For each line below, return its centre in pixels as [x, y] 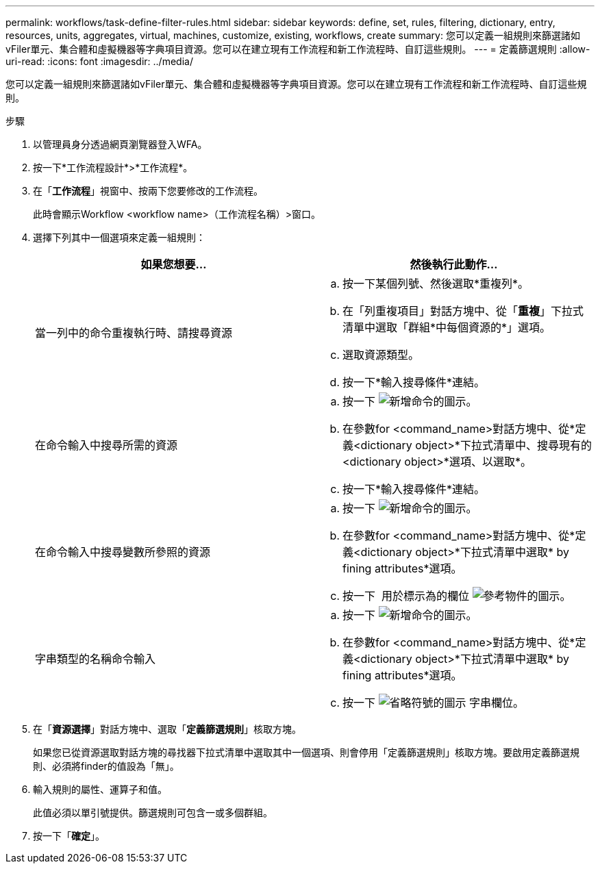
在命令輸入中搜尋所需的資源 [107, 445]
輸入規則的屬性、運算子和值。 [100, 789]
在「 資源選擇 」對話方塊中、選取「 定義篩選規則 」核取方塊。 [167, 729]
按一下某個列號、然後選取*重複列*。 [436, 284]
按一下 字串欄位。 [434, 703]
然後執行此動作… [454, 264]
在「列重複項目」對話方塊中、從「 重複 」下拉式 [463, 311]
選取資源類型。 [381, 355]
